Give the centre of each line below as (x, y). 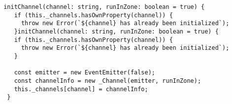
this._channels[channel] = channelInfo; (81, 89)
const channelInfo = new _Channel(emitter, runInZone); (108, 81)
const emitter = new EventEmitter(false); (84, 73)
